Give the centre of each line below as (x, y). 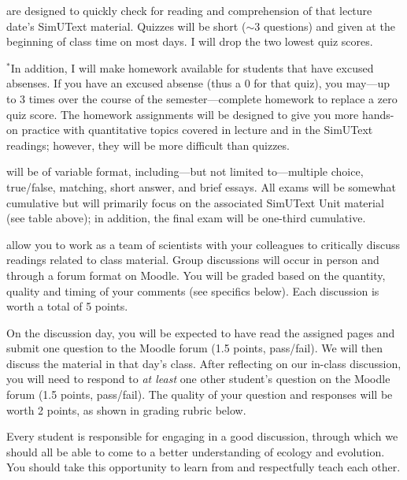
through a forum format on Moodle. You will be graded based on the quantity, (196, 275)
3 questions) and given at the (325, 26)
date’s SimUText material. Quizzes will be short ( (126, 26)
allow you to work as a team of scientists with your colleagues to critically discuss (203, 244)
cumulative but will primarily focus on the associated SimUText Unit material (195, 202)
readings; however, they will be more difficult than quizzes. (148, 145)
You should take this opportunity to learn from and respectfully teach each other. (203, 467)
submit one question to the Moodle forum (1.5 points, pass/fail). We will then (195, 348)
